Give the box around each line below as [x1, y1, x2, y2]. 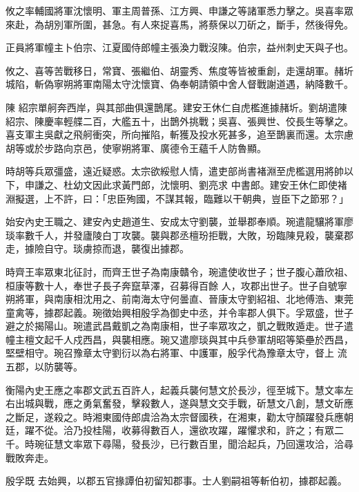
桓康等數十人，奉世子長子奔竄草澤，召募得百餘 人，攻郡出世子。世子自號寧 [6, 278, 347, 292]
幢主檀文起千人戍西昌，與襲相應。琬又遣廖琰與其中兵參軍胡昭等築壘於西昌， [6, 332, 353, 346]
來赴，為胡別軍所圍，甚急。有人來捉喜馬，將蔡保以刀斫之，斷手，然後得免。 [6, 17, 353, 31]
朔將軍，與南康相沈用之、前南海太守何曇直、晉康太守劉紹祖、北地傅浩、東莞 [6, 292, 353, 306]
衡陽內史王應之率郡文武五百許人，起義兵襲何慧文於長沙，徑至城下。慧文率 [6, 382, 344, 397]
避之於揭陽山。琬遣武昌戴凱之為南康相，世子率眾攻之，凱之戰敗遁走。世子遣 [6, 319, 353, 333]
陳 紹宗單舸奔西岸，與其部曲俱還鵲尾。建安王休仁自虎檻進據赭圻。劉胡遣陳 [6, 100, 347, 114]
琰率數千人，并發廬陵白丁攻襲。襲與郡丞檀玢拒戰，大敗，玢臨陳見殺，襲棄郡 [6, 227, 353, 242]
